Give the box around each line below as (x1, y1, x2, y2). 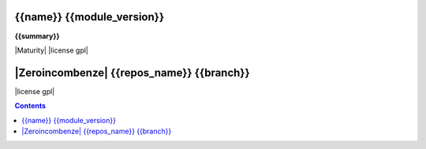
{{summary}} (14, 31, 60, 41)
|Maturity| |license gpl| (14, 45, 88, 55)
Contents (14, 101, 47, 111)
